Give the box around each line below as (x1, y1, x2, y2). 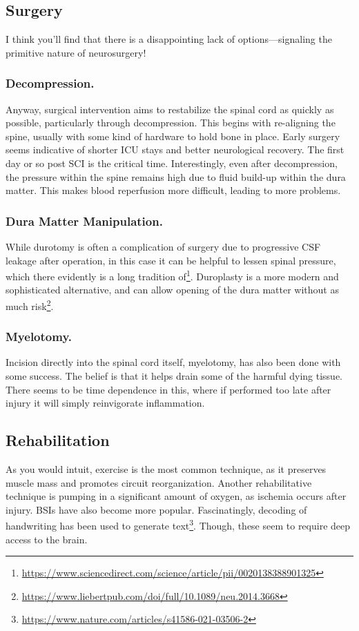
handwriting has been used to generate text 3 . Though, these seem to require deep (6, 516, 351, 533)
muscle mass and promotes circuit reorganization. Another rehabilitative (6, 475, 312, 489)
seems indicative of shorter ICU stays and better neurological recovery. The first (6, 142, 345, 157)
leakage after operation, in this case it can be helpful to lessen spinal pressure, (6, 253, 336, 267)
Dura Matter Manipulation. (6, 212, 163, 229)
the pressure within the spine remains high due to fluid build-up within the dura (6, 169, 346, 184)
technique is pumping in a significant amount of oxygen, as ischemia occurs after (6, 489, 347, 503)
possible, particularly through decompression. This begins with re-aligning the (6, 115, 336, 130)
